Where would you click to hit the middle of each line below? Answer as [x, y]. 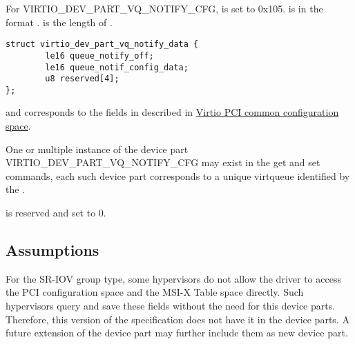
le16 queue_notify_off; [99, 55]
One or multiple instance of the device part [97, 149]
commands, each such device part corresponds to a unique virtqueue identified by [178, 175]
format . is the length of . [59, 22]
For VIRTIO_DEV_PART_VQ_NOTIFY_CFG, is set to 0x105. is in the [164, 8]
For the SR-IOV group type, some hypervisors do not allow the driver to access [173, 278]
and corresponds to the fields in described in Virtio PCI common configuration [172, 112]
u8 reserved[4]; [82, 79]
